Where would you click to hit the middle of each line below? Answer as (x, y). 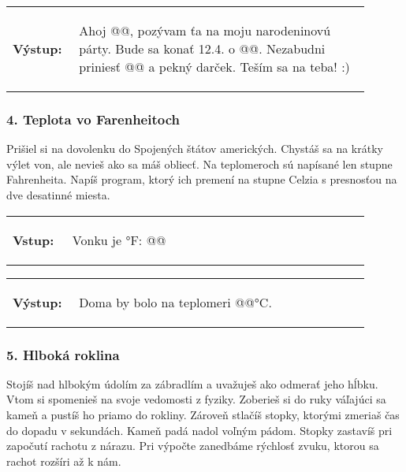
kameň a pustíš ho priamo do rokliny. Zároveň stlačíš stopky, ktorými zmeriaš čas (203, 414)
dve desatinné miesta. (58, 195)
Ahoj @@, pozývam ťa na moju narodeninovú (205, 30)
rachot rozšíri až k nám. (64, 461)
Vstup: (34, 240)
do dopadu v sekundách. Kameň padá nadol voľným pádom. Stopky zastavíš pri (199, 430)
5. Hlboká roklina (63, 354)
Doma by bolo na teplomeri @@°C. (175, 302)
